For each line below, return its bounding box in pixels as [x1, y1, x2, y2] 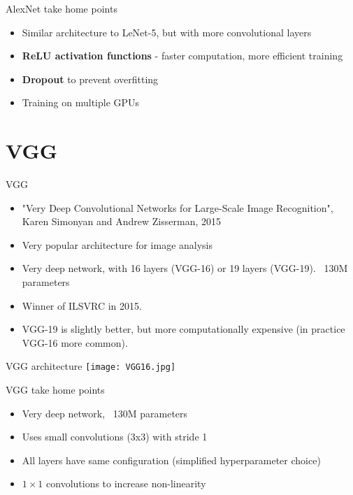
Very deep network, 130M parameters [22, 406, 188, 420]
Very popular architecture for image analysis [22, 237, 212, 252]
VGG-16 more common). [22, 335, 128, 350]
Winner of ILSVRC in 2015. [22, 298, 142, 313]
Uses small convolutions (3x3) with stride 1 [22, 429, 208, 444]
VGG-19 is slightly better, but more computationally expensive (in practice [22, 322, 345, 336]
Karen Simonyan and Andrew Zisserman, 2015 [22, 214, 221, 229]
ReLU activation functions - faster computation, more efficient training [22, 48, 343, 63]
